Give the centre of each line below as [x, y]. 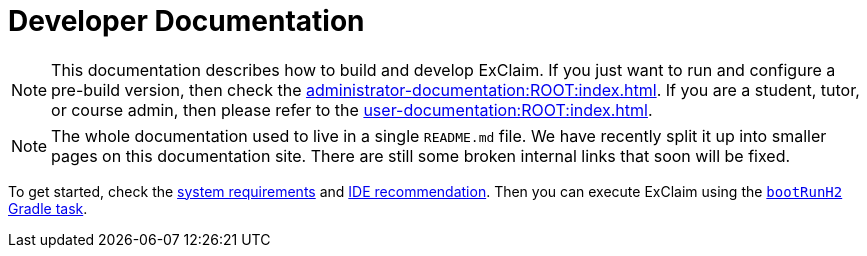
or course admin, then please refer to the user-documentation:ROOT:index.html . [352, 109]
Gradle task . [48, 208]
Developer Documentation [186, 21]
